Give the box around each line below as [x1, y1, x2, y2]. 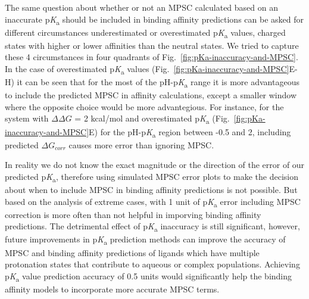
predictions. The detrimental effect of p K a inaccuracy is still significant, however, [5, 220, 300, 234]
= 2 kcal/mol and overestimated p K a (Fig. [74, 112, 230, 126]
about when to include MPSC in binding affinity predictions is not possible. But [5, 183, 298, 196]
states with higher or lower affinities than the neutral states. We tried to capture [5, 39, 299, 51]
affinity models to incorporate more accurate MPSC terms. [5, 282, 220, 295]
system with [5, 112, 49, 124]
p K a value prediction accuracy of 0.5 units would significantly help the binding [5, 269, 292, 284]
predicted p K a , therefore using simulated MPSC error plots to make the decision [5, 170, 298, 184]
